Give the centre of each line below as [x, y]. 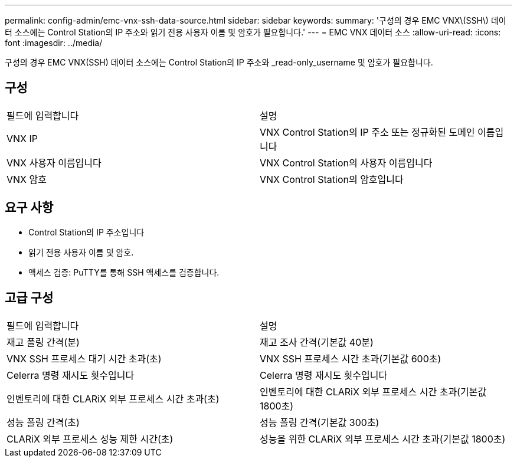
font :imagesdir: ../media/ [54, 43]
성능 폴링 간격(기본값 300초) [320, 422]
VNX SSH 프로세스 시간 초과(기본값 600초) [351, 358]
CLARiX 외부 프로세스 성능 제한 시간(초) [90, 439]
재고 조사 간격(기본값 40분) [317, 342]
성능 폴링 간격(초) [43, 422]
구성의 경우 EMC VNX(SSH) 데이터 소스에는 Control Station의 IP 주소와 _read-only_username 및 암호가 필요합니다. [219, 62]
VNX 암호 [27, 179]
